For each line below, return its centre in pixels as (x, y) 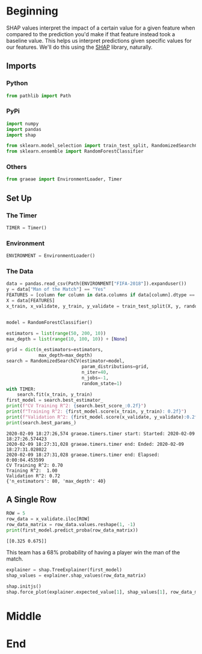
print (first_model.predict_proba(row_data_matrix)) (72, 530)
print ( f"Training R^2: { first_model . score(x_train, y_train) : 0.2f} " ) (96, 411)
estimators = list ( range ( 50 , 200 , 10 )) (56, 333)
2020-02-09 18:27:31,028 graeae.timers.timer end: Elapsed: (83, 455)
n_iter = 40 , (95, 372)
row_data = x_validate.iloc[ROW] (48, 519)
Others (17, 167)
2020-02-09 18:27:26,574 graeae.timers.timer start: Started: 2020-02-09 (101, 433)
